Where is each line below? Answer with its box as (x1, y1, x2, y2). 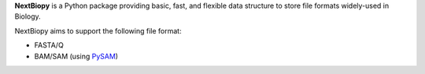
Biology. (14, 12, 41, 21)
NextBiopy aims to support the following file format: (14, 26, 182, 35)
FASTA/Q (34, 41, 65, 50)
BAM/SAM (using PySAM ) (34, 51, 118, 61)
